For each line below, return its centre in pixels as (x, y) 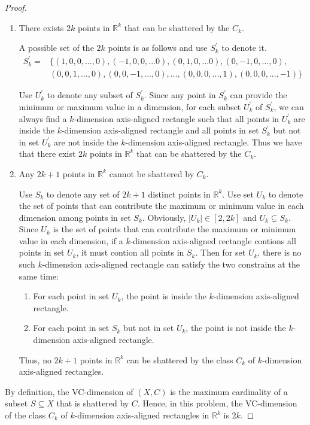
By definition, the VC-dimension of (69, 391)
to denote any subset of (90, 95)
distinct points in (179, 194)
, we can (289, 106)
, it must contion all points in (130, 252)
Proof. (16, 7)
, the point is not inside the (236, 328)
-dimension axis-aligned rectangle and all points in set (160, 130)
